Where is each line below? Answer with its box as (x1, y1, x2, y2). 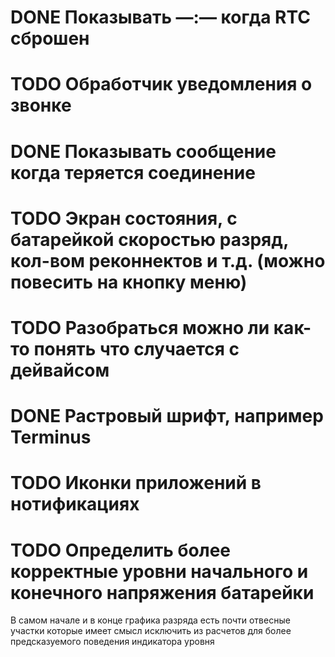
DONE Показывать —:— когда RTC (10, 6, 311, 29)
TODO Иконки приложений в (10, 472, 262, 495)
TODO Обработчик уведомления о (10, 73, 313, 96)
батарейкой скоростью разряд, (10, 228, 289, 251)
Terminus (10, 426, 92, 449)
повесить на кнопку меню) (10, 271, 248, 293)
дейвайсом (10, 359, 110, 381)
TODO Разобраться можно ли (10, 316, 270, 339)
